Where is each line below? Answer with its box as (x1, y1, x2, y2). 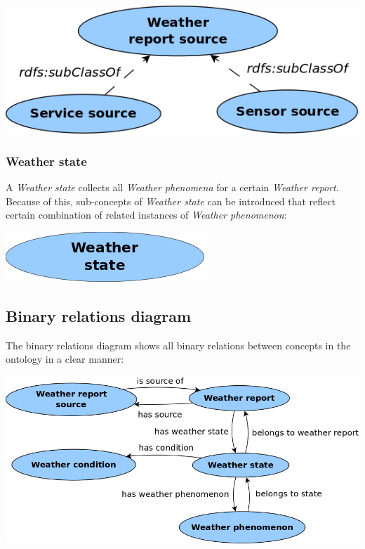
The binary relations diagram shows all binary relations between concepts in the (6, 337, 351, 352)
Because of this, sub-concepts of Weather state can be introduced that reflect (6, 193, 336, 208)
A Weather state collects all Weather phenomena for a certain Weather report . (6, 180, 339, 195)
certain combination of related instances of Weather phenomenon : (6, 207, 287, 222)
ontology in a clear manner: (6, 351, 124, 366)
